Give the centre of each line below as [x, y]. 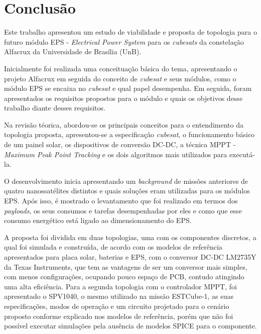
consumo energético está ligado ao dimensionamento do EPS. [98, 220]
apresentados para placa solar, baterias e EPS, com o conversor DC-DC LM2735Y [130, 257]
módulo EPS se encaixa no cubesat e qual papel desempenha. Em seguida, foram [128, 88]
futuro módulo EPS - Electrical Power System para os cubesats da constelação [124, 41]
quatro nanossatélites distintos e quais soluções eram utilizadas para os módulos [127, 191]
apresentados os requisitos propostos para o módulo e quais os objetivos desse [123, 98]
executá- [242, 154]
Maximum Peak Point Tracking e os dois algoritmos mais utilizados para [116, 154]
